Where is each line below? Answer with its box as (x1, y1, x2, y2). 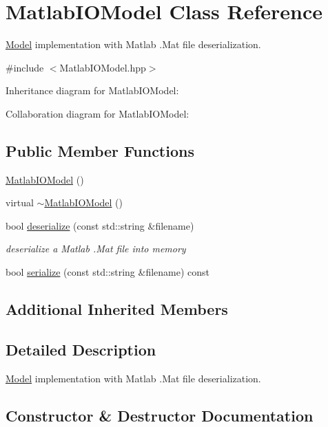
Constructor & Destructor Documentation (6, 404, 314, 426)
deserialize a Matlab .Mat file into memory (6, 241, 186, 256)
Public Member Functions (6, 140, 194, 161)
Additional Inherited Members (6, 298, 228, 320)
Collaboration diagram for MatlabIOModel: (6, 106, 189, 120)
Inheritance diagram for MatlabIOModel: (6, 83, 179, 98)
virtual (6, 195, 34, 210)
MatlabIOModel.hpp (59, 60, 146, 74)
